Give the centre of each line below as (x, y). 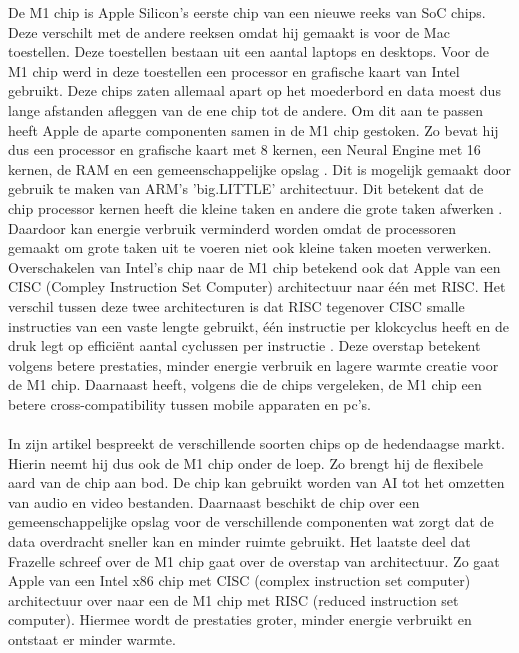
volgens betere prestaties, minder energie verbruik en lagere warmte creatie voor (253, 364)
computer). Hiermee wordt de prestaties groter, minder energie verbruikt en (240, 619)
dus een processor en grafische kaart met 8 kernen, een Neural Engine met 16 (244, 149)
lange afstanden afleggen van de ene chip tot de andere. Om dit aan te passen (246, 109)
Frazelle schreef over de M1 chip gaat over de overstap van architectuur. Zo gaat (254, 560)
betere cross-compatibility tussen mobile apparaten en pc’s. (189, 403)
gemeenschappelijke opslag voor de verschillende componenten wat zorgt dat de (251, 521)
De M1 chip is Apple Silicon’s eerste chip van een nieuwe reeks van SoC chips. (247, 12)
